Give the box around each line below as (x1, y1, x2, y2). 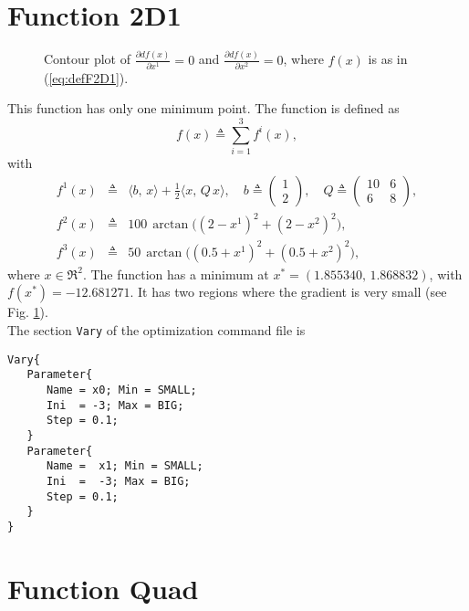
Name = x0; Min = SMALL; (46, 383, 197, 396)
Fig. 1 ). (7, 302, 48, 321)
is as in (368, 49, 408, 68)
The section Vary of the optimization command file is (7, 321, 306, 339)
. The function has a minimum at (82, 264, 269, 283)
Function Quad (7, 569, 199, 606)
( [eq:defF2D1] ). (44, 68, 129, 87)
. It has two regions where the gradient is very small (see (130, 282, 447, 301)
